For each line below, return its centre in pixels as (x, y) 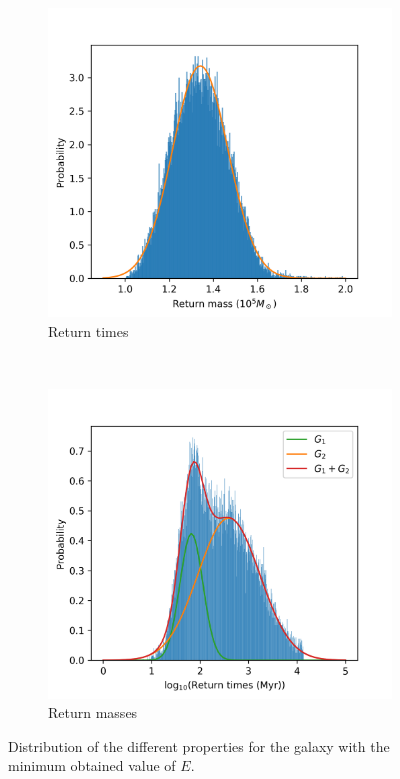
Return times (88, 330)
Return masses (93, 712)
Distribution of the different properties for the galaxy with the (199, 745)
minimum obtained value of (92, 765)
